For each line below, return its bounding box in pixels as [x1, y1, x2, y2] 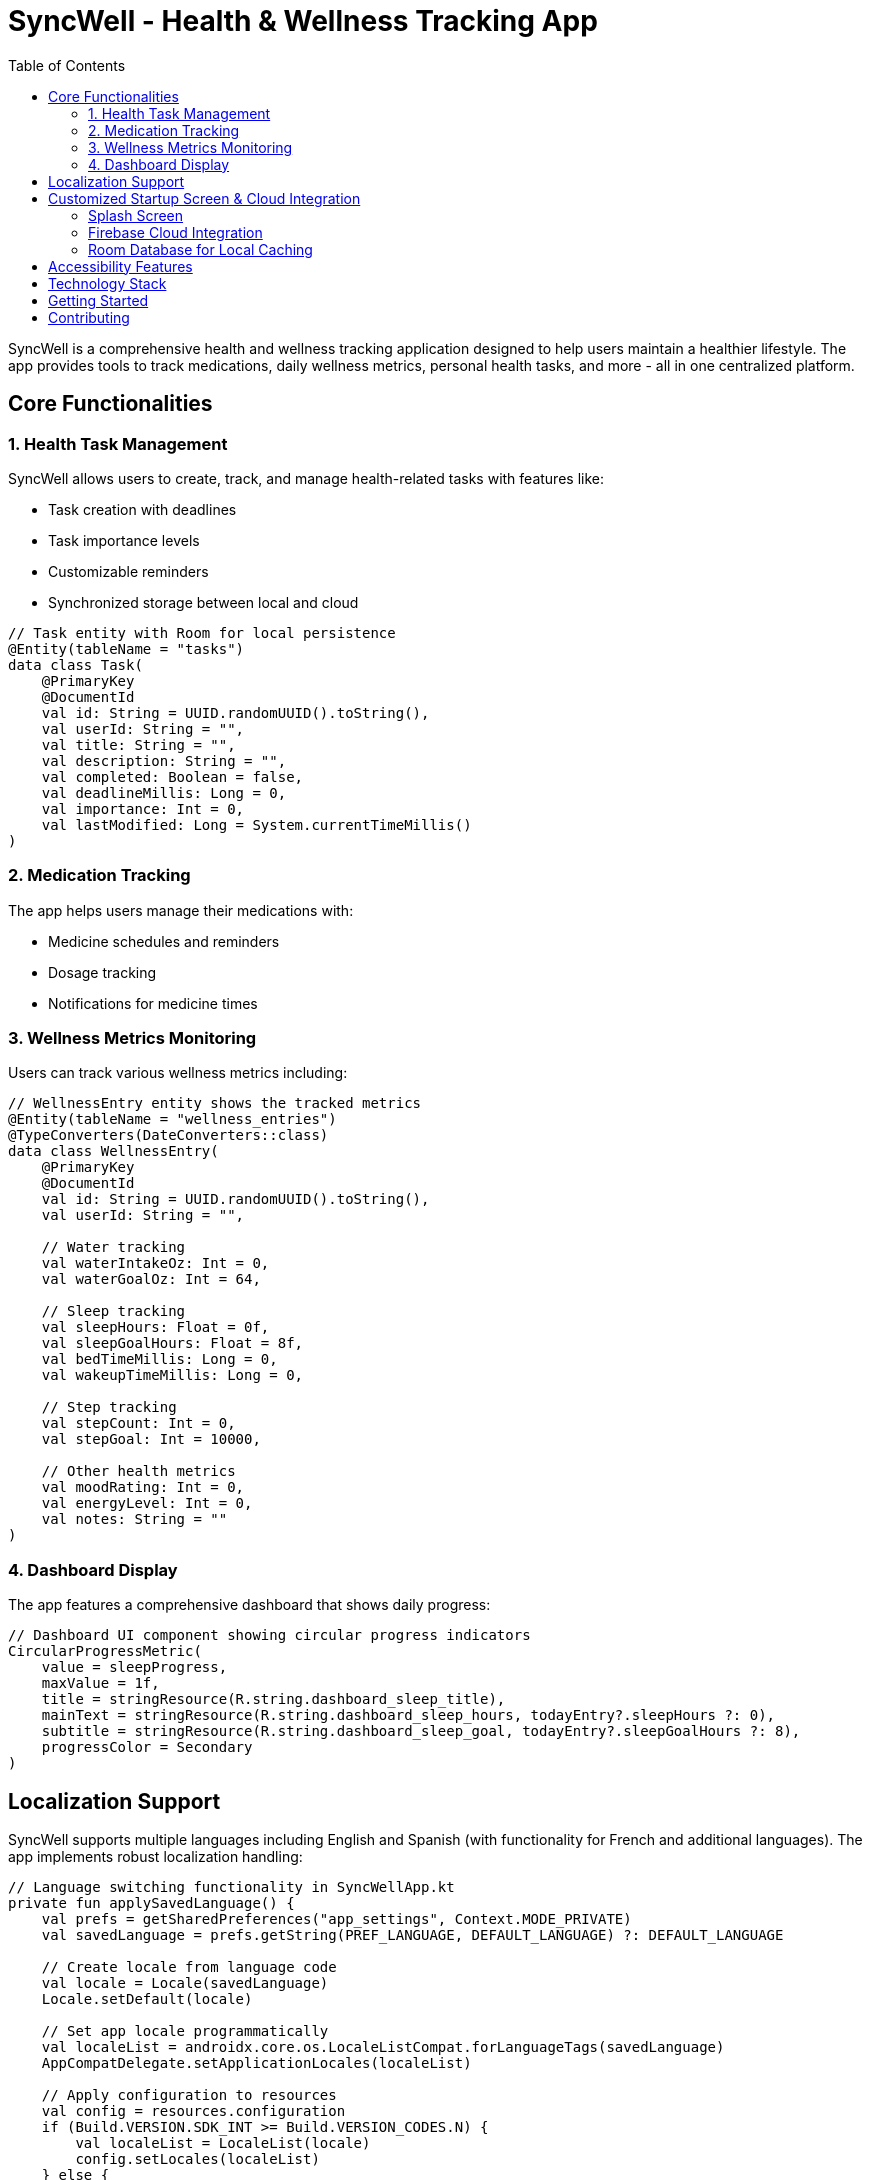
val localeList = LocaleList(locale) [75, 2135, 371, 2152]
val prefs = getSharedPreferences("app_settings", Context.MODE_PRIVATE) [41, 1911, 632, 1928]
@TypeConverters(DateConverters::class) [8, 1127, 329, 1144]
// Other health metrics [41, 1463, 236, 1480]
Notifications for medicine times [48, 994, 258, 1012]
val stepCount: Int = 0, [41, 1415, 236, 1432]
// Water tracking [41, 1239, 186, 1256]
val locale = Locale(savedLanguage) [41, 1975, 329, 1992]
